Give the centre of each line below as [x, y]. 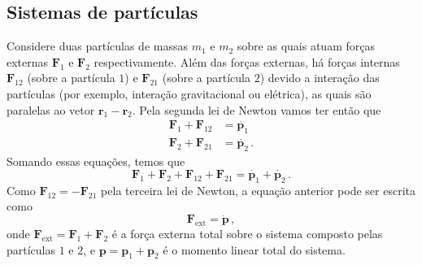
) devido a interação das [320, 78]
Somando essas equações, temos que [96, 161]
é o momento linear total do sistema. [254, 249]
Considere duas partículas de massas [97, 46]
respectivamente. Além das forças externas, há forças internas [247, 61]
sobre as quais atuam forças [306, 46]
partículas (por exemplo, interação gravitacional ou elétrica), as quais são [189, 93]
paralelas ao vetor [51, 109]
